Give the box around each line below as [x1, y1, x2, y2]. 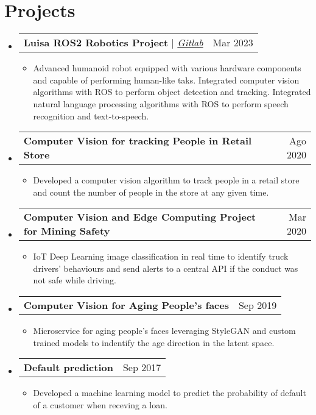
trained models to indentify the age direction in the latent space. [33, 336, 275, 349]
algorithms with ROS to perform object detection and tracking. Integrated [33, 85, 311, 98]
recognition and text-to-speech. [33, 109, 149, 122]
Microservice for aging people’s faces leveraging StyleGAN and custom [33, 324, 296, 337]
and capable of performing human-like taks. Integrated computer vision [33, 73, 300, 86]
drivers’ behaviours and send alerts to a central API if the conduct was [33, 261, 298, 274]
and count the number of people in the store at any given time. [33, 185, 269, 198]
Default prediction [23, 360, 113, 375]
